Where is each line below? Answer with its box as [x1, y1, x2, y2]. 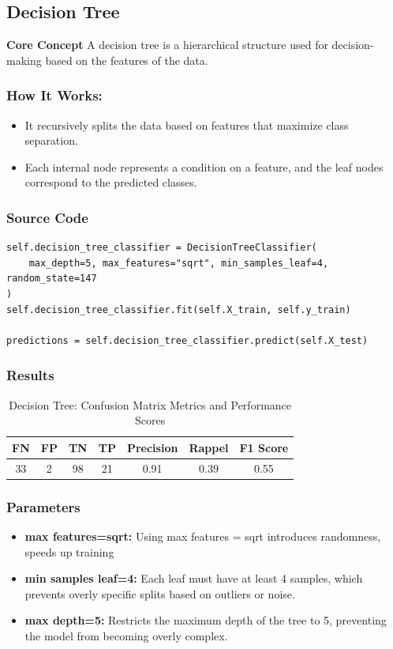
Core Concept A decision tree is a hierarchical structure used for [6, 36, 328, 53]
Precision [126, 439, 178, 455]
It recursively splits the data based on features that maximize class [24, 116, 349, 133]
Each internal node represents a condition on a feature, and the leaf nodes [24, 158, 384, 175]
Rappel [189, 439, 229, 455]
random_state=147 [6, 273, 97, 285]
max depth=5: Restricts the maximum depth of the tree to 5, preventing [24, 612, 387, 628]
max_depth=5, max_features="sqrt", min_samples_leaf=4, [28, 257, 329, 269]
